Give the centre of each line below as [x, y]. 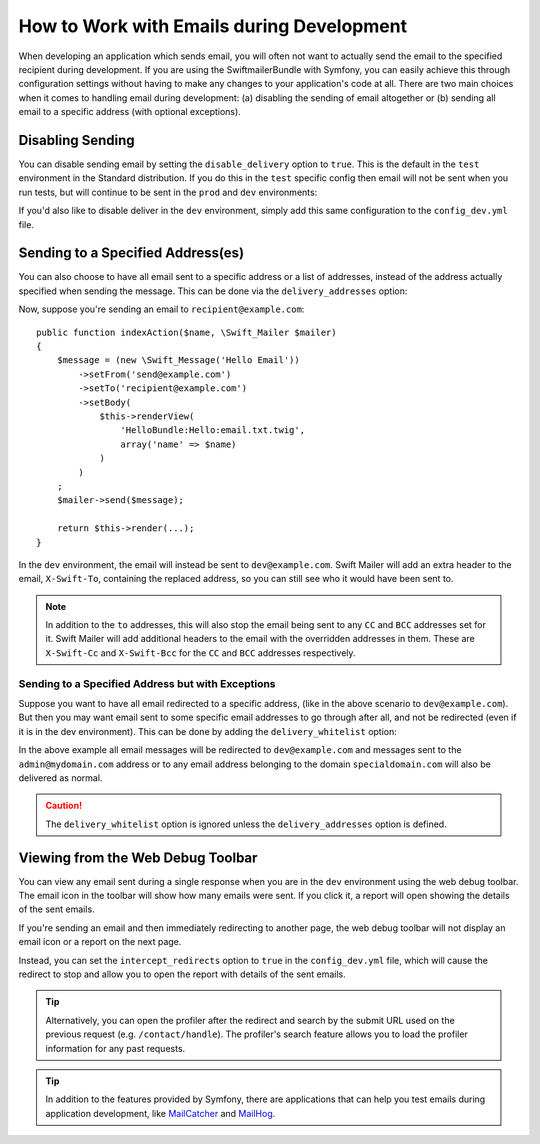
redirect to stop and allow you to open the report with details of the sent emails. [182, 974]
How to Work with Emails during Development [213, 26]
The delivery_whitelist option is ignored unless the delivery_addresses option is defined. [246, 824]
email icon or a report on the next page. [100, 942]
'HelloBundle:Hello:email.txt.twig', [212, 430]
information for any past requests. [115, 1048]
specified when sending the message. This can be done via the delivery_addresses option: [213, 291]
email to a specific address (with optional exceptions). [130, 112]
